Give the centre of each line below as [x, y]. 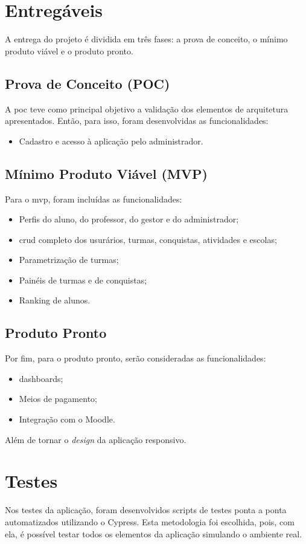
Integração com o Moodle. [67, 419]
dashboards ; [41, 378]
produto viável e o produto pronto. [69, 50]
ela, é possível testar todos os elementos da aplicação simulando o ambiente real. [154, 533]
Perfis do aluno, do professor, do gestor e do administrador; [129, 219]
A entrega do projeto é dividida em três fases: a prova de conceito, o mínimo [146, 39]
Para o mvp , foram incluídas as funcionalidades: [94, 199]
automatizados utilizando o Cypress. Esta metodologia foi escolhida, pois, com [150, 521]
